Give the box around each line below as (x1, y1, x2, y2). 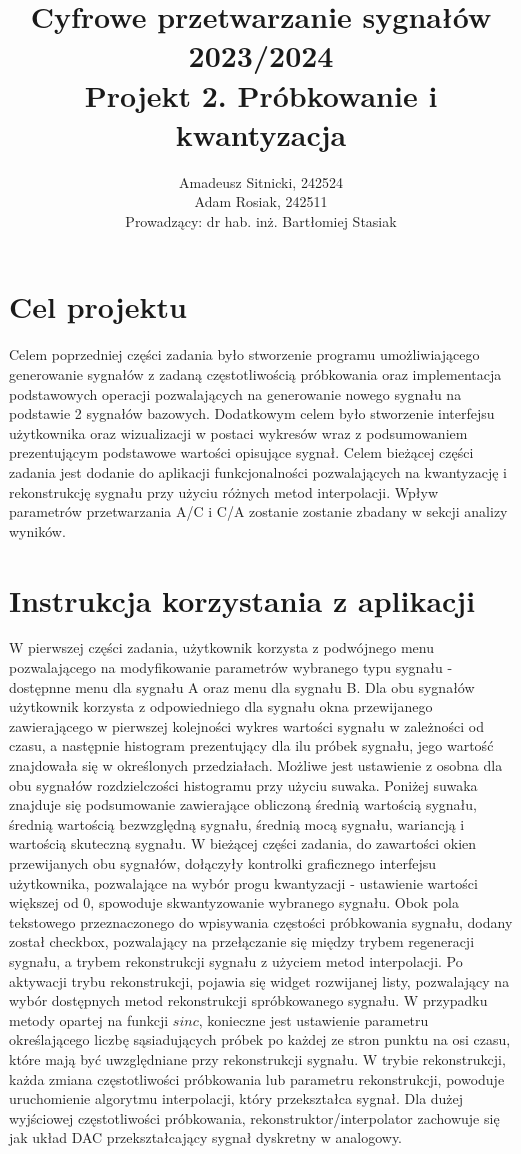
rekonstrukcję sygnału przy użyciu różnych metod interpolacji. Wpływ (9, 481, 439, 502)
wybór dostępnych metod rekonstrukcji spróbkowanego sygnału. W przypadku (9, 990, 488, 1011)
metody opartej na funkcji (9, 1009, 169, 1030)
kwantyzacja (175, 113, 347, 154)
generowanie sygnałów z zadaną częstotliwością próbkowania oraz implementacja (9, 364, 502, 384)
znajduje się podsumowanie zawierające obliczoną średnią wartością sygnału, (9, 794, 477, 815)
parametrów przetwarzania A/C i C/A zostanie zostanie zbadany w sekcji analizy (9, 501, 508, 522)
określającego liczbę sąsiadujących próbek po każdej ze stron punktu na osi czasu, (9, 1029, 511, 1050)
